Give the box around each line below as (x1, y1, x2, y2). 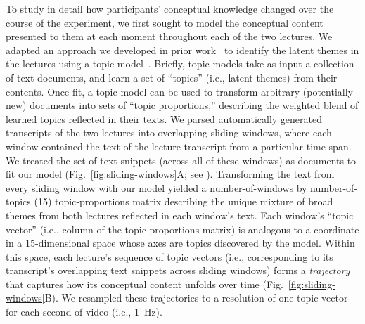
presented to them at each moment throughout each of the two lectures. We (6, 29, 333, 44)
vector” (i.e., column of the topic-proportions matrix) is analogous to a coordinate (6, 221, 359, 236)
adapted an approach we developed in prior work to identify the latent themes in (6, 42, 359, 57)
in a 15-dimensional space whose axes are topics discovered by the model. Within (6, 235, 355, 250)
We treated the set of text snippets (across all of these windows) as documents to (6, 153, 357, 167)
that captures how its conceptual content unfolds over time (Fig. (6, 276, 283, 291)
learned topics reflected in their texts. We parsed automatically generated (6, 111, 322, 126)
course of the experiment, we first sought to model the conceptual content (6, 15, 324, 30)
